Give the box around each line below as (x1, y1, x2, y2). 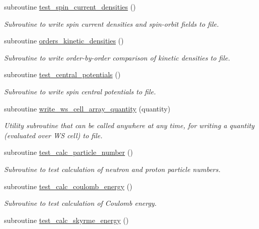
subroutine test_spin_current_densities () (4, 2, 136, 12)
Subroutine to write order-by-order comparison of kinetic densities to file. (4, 52, 230, 63)
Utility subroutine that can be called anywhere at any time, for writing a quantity (4, 120, 254, 131)
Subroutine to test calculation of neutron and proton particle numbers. (4, 163, 221, 174)
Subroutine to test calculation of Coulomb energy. (4, 198, 157, 208)
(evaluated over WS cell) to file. (4, 130, 103, 140)
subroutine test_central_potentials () (4, 69, 121, 80)
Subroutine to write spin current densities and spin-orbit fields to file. (4, 18, 219, 29)
